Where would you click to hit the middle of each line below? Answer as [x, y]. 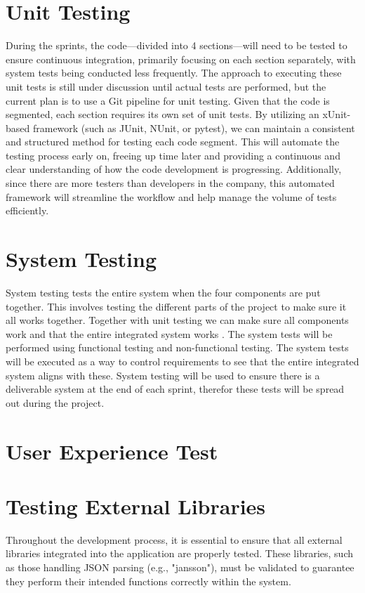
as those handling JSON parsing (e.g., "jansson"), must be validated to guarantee [180, 567]
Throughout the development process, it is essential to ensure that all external [174, 539]
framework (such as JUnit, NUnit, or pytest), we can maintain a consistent [194, 128]
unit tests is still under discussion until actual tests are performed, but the [166, 86]
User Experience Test [112, 451]
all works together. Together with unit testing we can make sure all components [177, 320]
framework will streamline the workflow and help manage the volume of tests [171, 196]
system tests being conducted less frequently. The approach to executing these [174, 73]
